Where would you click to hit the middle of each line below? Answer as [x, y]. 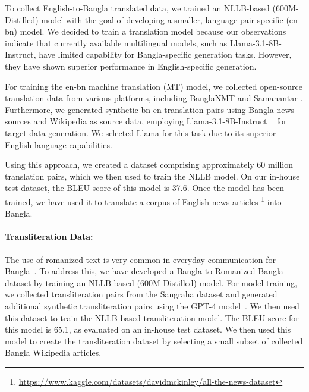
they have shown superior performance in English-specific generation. [131, 66]
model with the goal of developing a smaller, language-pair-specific [162, 19]
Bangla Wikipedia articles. [53, 352]
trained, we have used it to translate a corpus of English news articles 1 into [143, 200]
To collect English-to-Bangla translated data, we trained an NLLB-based [137, 8]
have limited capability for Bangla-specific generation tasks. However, [165, 54]
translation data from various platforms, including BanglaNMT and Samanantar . [154, 98]
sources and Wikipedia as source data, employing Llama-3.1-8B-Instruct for [146, 121]
